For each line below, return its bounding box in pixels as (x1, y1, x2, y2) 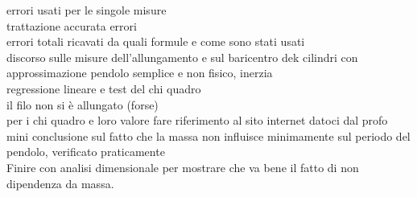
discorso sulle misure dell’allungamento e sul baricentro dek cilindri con (6, 48, 358, 65)
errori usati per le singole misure (6, 2, 167, 18)
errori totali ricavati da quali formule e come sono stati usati (6, 33, 305, 50)
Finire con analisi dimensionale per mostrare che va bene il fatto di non (6, 158, 359, 175)
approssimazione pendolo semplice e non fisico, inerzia (6, 64, 273, 81)
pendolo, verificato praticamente (6, 143, 165, 160)
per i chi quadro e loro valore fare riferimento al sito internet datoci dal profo (6, 112, 388, 129)
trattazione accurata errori (6, 17, 137, 34)
